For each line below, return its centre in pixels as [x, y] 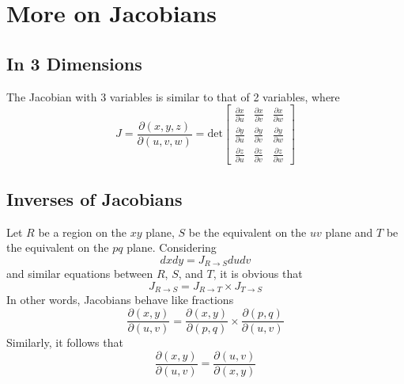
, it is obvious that [258, 274]
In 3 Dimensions [74, 63]
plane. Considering [172, 247]
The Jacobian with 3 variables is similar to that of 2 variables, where [173, 96]
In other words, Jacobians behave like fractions [120, 300]
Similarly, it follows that [65, 342]
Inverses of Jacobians [94, 198]
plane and [349, 232]
